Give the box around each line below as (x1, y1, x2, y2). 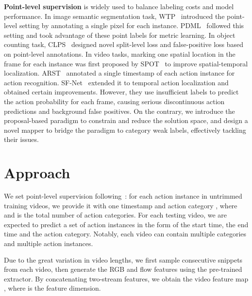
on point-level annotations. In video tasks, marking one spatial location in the (4, 48, 235, 59)
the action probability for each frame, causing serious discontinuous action (4, 96, 225, 106)
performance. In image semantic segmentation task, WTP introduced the (4, 11, 225, 21)
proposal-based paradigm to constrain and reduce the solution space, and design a (4, 115, 248, 125)
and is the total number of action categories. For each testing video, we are (4, 210, 227, 220)
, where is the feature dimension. (4, 283, 101, 293)
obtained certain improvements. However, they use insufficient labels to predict (4, 87, 239, 97)
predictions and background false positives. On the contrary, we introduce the (4, 106, 235, 116)
